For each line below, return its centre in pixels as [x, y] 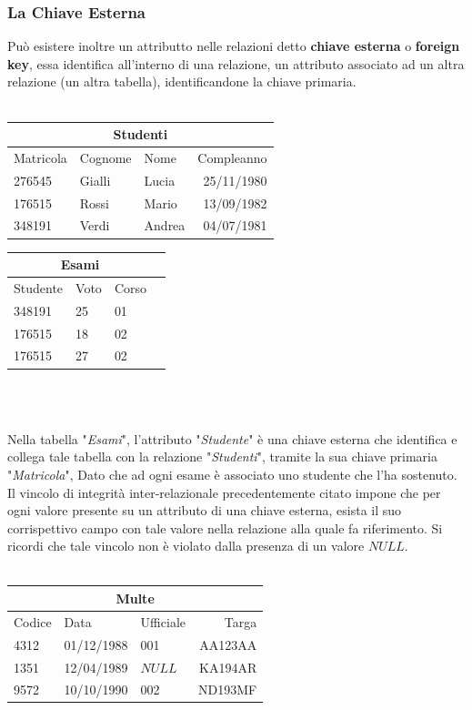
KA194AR [228, 667]
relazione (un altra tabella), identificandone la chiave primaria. [182, 81]
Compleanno [232, 157]
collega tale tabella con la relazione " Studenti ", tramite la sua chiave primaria [222, 456]
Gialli [95, 180]
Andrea [165, 225]
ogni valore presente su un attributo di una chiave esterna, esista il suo [205, 510]
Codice [33, 621]
